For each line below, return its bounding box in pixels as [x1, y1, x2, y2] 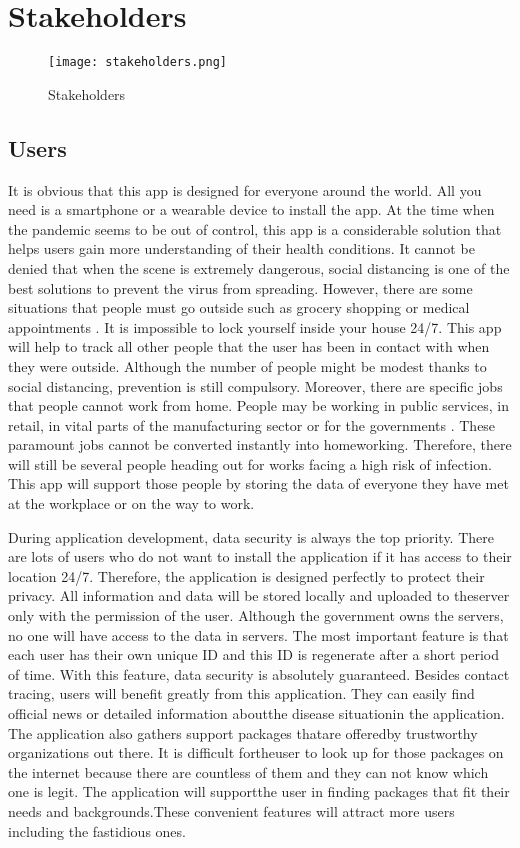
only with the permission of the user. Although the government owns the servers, [8, 605, 504, 626]
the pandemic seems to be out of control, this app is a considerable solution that [8, 218, 502, 239]
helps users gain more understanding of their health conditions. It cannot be [8, 238, 475, 259]
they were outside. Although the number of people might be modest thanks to [8, 355, 487, 376]
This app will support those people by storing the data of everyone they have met [8, 473, 509, 494]
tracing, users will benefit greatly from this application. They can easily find [8, 683, 475, 704]
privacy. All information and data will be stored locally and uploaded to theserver [8, 585, 510, 606]
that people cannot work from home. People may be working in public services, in [8, 395, 510, 416]
